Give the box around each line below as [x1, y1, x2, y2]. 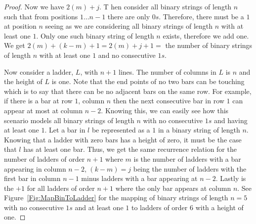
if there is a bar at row [4, 95, 73, 106]
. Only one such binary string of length [36, 30, 154, 41]
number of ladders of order [4, 153, 85, 164]
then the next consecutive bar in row [113, 95, 224, 106]
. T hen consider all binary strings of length [99, 1, 232, 11]
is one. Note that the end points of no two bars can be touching [51, 76, 245, 87]
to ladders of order [131, 202, 188, 212]
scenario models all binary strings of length [4, 115, 134, 125]
